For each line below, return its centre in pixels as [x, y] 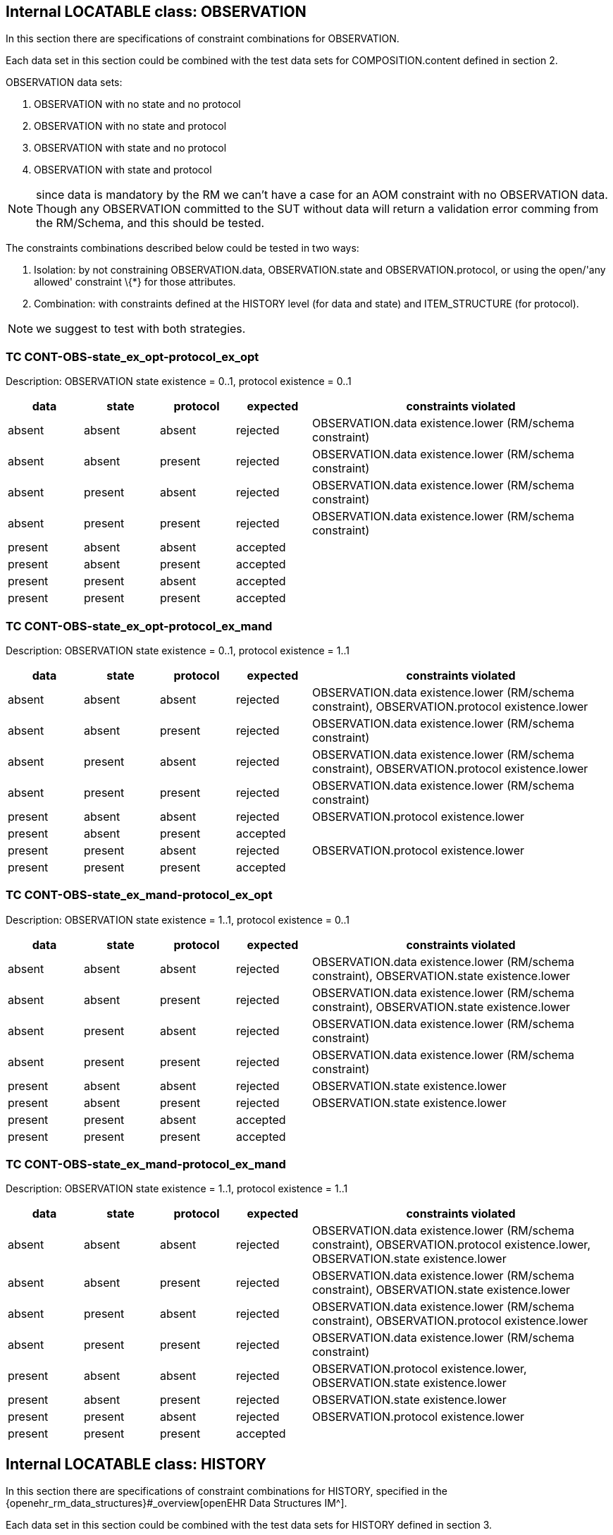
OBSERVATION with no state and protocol [130, 126]
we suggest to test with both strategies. [141, 329]
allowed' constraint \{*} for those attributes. [135, 282]
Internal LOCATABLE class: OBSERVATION [156, 12]
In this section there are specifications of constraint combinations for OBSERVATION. [203, 39]
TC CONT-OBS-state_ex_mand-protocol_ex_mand [146, 1164]
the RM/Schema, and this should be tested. [150, 223]
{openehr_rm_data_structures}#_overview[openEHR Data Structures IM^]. [177, 1503]
